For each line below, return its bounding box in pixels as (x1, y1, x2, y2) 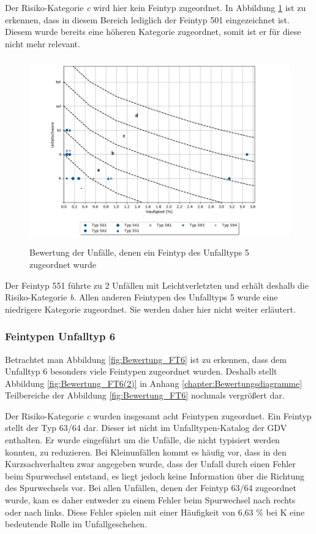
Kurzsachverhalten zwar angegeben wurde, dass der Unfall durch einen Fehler (5, 457, 296, 470)
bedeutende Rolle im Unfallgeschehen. (5, 517, 148, 530)
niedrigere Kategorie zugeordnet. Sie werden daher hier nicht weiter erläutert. (5, 302, 296, 315)
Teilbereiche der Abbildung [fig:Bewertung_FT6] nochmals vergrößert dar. (5, 389, 285, 402)
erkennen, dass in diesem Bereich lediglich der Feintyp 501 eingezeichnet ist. (5, 13, 290, 26)
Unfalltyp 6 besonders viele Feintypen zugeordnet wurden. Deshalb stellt (5, 365, 277, 378)
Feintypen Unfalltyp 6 (5, 329, 116, 344)
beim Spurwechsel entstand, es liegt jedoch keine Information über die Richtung (5, 469, 304, 482)
